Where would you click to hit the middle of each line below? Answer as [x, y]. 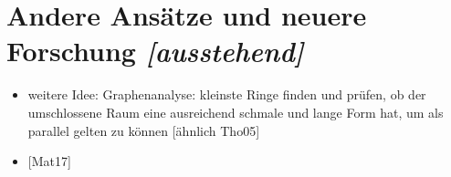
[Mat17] [49, 161]
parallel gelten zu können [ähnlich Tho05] [144, 130]
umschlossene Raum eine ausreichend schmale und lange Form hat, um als [236, 112]
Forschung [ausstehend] [155, 51]
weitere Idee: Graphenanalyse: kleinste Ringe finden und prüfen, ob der [227, 94]
